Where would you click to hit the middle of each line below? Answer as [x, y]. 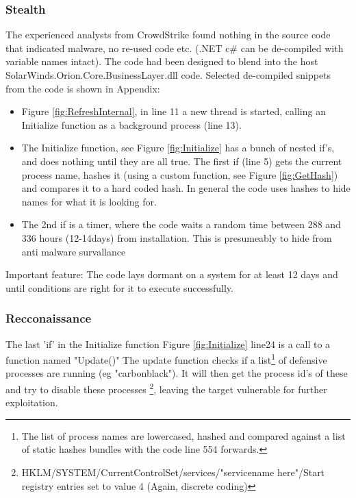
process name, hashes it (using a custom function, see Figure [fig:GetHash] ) [180, 174]
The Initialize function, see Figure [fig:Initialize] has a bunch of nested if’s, [178, 148]
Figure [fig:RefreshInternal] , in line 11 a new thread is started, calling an [174, 111]
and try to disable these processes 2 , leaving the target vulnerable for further [166, 388]
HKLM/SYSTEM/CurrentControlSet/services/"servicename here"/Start [173, 472]
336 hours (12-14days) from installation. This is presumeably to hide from [177, 237]
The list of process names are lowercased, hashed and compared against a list [183, 435]
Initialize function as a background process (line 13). [131, 124]
